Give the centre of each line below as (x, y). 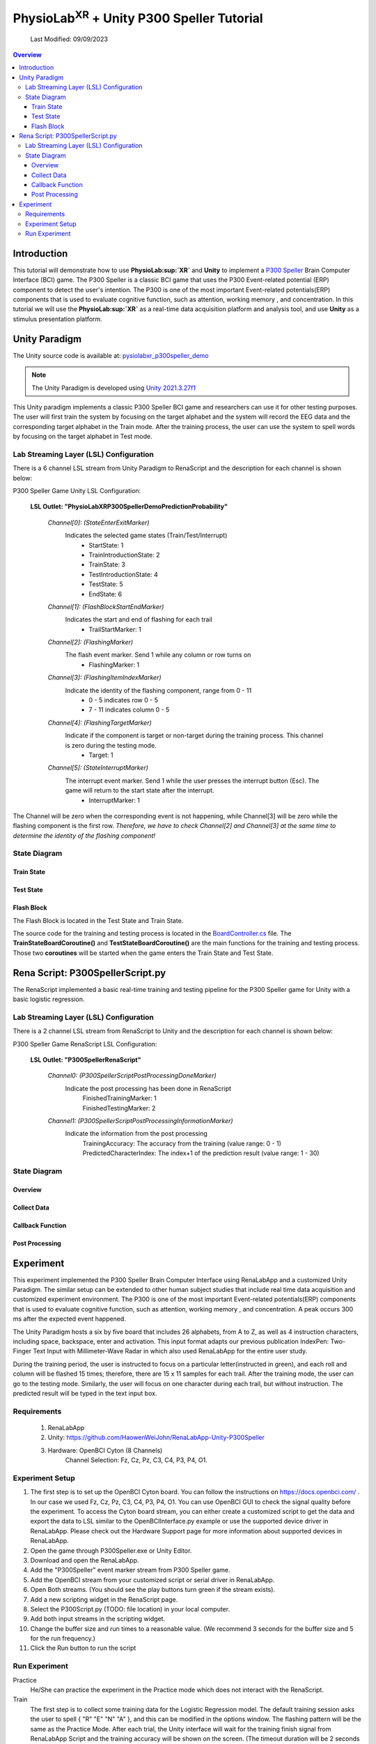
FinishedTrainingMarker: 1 (119, 1098)
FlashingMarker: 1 (114, 664)
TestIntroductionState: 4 (123, 574)
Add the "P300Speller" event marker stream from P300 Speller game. (130, 1570)
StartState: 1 (106, 545)
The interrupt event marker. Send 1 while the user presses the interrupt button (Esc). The (192, 781)
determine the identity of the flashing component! (84, 835)
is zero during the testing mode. (111, 745)
